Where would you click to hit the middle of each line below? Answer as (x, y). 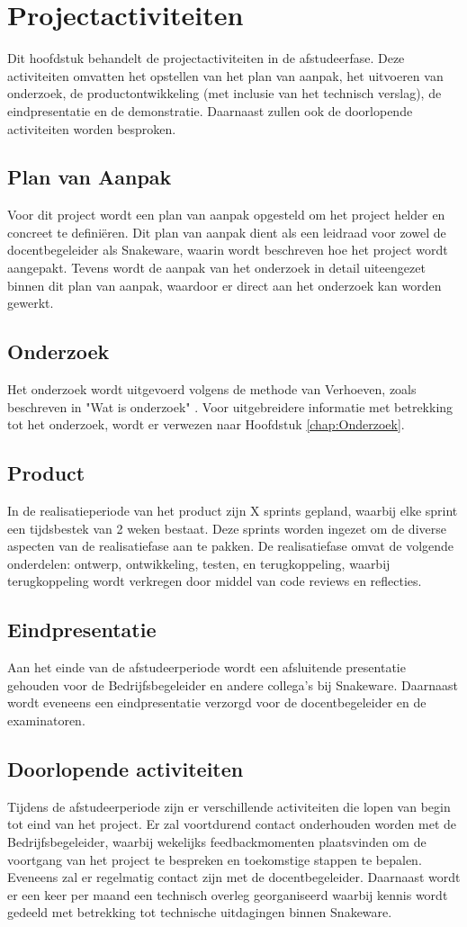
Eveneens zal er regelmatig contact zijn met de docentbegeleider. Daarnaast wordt (234, 877)
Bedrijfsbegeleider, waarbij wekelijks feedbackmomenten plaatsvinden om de (217, 841)
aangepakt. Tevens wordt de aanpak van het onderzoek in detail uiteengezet (216, 268)
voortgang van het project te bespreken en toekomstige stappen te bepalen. (215, 859)
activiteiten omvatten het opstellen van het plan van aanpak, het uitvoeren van (225, 75)
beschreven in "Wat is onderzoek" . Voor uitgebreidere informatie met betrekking (230, 406)
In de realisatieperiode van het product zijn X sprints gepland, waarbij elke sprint (233, 511)
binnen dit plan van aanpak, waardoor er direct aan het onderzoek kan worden (225, 285)
